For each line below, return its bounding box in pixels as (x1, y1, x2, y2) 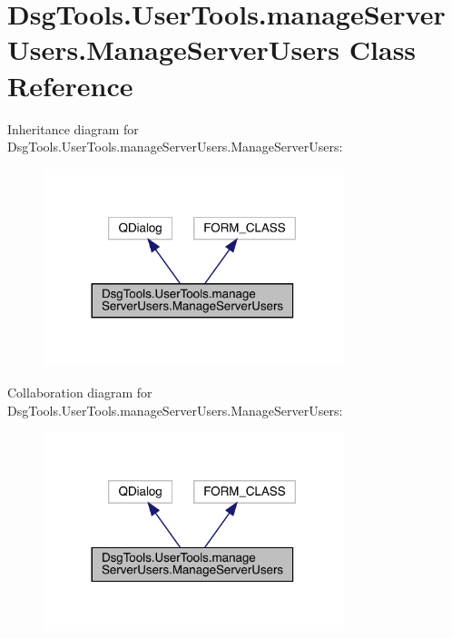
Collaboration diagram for (7, 383, 152, 401)
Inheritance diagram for (7, 119, 139, 138)
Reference (7, 66, 133, 103)
